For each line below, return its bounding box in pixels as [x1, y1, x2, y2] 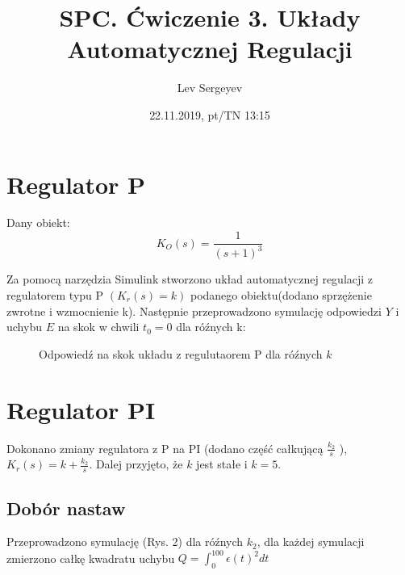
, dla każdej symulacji [257, 533, 365, 550]
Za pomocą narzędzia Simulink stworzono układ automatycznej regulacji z [6, 271, 374, 287]
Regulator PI [6, 392, 156, 426]
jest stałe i [196, 455, 248, 472]
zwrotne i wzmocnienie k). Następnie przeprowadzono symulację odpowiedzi [6, 302, 382, 319]
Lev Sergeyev [177, 79, 243, 96]
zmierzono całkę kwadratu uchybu [6, 549, 175, 566]
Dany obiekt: [6, 214, 70, 231]
